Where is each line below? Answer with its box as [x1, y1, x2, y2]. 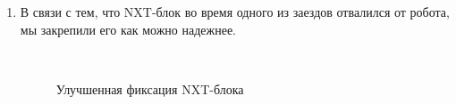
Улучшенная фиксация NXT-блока [55, 79, 244, 98]
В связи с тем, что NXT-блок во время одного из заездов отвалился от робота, [20, 3, 450, 20]
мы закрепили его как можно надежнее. [20, 20, 237, 38]
